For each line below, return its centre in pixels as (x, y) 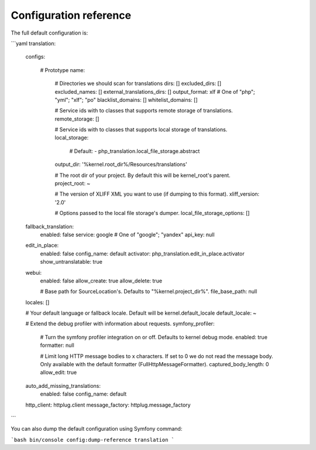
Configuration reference (71, 15)
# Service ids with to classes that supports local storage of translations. (141, 129)
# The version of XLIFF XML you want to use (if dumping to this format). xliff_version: (157, 194)
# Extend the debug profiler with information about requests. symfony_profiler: (120, 324)
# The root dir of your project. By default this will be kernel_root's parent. (142, 175)
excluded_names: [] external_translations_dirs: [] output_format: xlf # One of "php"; (155, 91)
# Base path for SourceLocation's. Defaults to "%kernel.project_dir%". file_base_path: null (149, 292)
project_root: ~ (73, 183)
